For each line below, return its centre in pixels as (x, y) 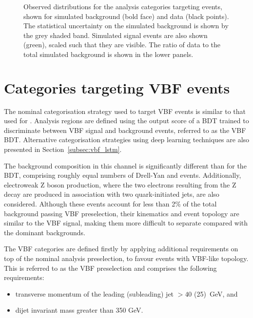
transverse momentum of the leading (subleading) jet (95, 293)
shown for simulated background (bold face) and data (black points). (126, 16)
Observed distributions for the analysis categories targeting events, (123, 6)
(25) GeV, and (216, 293)
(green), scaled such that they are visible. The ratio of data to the (122, 45)
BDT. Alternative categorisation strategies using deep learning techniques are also (127, 140)
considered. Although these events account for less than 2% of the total (110, 204)
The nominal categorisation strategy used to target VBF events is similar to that (125, 111)
